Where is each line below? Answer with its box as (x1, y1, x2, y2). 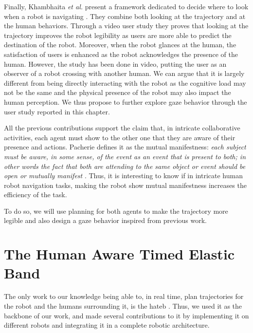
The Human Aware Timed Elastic (4, 244, 235, 264)
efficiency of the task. (4, 189, 67, 200)
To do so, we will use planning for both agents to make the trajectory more (4, 205, 228, 216)
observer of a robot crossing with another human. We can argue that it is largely (4, 68, 245, 78)
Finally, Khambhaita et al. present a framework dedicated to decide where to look (4, 1, 249, 11)
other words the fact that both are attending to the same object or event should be (4, 161, 246, 171)
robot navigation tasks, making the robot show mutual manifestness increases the (4, 180, 247, 190)
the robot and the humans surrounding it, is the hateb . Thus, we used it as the (4, 300, 242, 311)
